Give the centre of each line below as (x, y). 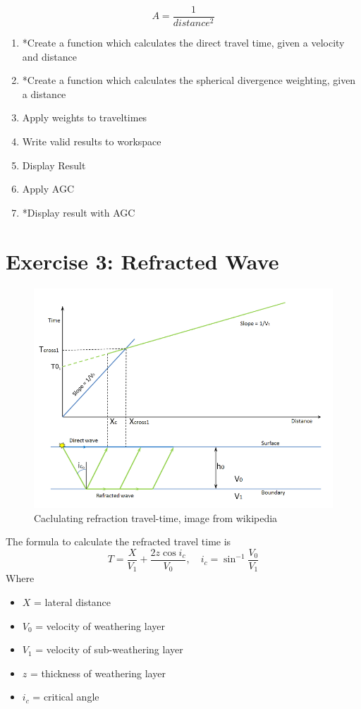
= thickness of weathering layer (98, 673)
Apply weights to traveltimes (85, 117)
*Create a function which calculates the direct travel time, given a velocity (183, 43)
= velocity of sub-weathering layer (109, 649)
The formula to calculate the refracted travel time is (118, 541)
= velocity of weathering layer (100, 625)
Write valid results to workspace (92, 141)
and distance (49, 56)
